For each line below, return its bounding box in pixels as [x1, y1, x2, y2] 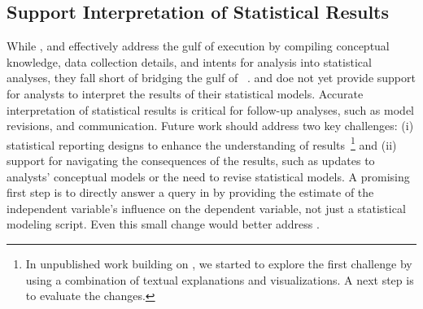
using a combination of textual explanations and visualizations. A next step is [25, 271, 414, 288]
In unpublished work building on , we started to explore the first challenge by [25, 255, 412, 272]
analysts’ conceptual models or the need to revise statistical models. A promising [7, 168, 410, 185]
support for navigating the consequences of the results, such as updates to [7, 152, 375, 169]
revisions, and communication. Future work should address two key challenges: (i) [7, 117, 414, 134]
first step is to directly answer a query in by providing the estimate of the [7, 184, 374, 201]
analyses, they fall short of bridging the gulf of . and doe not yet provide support [7, 69, 416, 86]
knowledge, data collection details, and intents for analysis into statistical [7, 53, 372, 70]
